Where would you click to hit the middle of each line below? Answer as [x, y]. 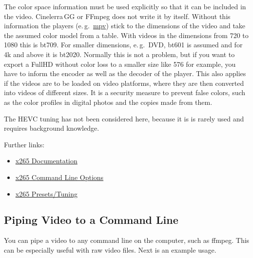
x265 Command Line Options [59, 177]
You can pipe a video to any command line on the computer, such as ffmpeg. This [127, 240]
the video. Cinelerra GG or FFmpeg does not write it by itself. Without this [117, 16]
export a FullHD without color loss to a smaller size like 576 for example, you [120, 64]
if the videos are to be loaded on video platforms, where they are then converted [124, 83]
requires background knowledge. [52, 128]
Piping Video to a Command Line [91, 220]
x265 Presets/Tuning [46, 193]
